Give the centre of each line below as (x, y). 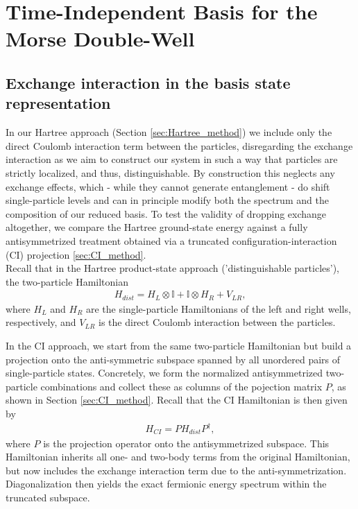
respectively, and (41, 322)
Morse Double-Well (100, 38)
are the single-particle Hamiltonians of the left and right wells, (219, 308)
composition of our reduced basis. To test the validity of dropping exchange (166, 213)
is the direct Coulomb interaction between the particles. (217, 322)
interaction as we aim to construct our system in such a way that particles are (172, 159)
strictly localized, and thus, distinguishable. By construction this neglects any (170, 172)
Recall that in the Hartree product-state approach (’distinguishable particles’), (173, 268)
